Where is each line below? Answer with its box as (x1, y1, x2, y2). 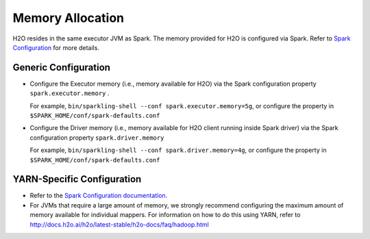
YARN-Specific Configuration (12, 173, 142, 185)
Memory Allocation (12, 10, 125, 25)
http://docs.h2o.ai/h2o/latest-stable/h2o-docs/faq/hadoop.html (29, 220, 209, 229)
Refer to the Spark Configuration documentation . (29, 192, 168, 200)
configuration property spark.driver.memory (29, 134, 164, 142)
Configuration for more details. (12, 43, 99, 51)
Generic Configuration (12, 62, 111, 73)
